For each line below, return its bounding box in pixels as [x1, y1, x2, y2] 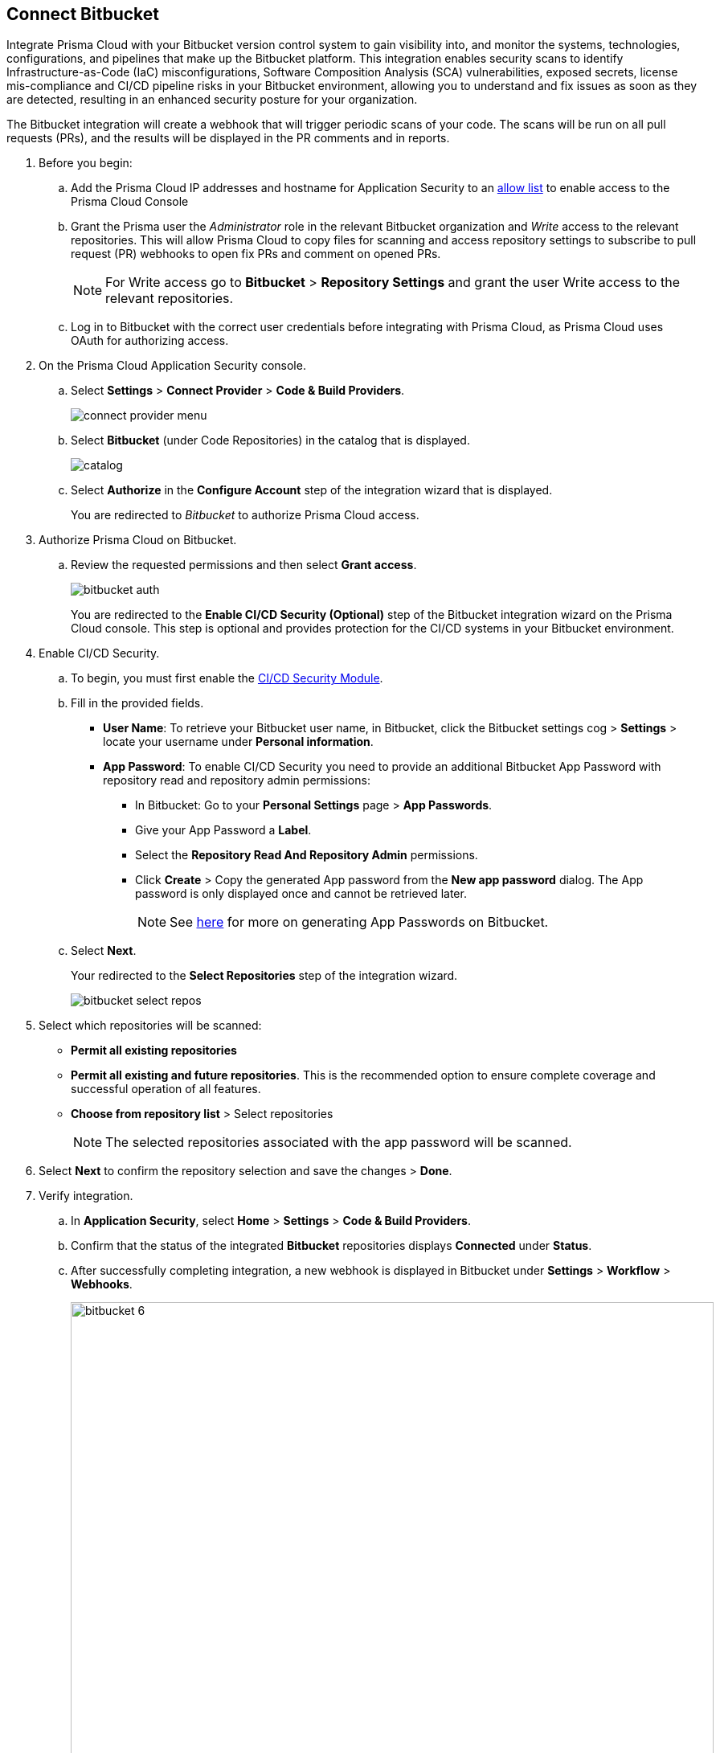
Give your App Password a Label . [135, 823, 312, 838]
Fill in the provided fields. [71, 696, 204, 711]
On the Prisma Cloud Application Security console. [39, 358, 306, 373]
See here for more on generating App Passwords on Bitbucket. [170, 914, 549, 931]
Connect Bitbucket [6, 4, 159, 24]
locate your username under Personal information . [103, 735, 374, 749]
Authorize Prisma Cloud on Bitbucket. [39, 533, 237, 547]
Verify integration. [39, 1189, 133, 1203]
